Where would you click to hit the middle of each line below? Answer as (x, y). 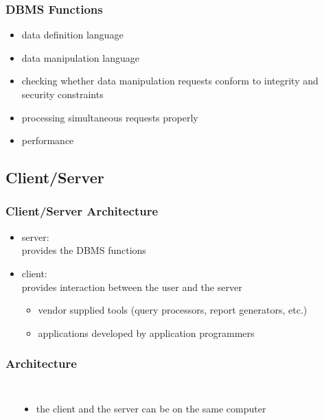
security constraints (62, 94)
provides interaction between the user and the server (132, 287)
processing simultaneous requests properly (110, 117)
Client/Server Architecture (82, 211)
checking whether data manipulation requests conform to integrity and (170, 81)
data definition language (72, 35)
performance (48, 140)
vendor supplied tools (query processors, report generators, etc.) (173, 310)
